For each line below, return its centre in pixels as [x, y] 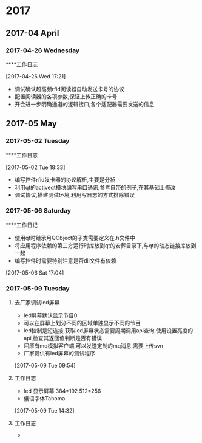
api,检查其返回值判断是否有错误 [63, 338]
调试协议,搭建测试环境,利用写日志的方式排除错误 [74, 194]
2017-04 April [32, 33]
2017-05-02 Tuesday [38, 141]
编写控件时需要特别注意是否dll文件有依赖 [65, 260]
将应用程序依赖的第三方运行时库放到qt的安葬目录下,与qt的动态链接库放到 [105, 245]
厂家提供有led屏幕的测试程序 [59, 354]
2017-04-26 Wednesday [43, 50]
